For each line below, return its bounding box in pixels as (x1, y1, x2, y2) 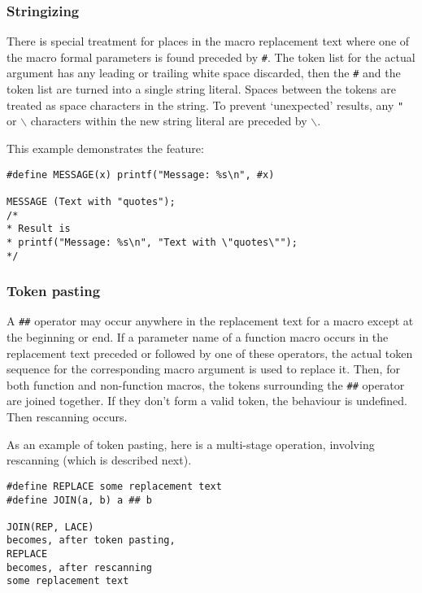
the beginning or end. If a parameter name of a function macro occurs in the (7, 329, 389, 346)
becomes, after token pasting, (7, 534, 176, 547)
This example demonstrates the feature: (7, 139, 204, 156)
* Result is (7, 223, 71, 235)
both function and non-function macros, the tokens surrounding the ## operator (7, 376, 405, 393)
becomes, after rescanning (7, 561, 152, 573)
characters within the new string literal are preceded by (30, 112, 307, 129)
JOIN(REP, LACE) (7, 521, 94, 533)
